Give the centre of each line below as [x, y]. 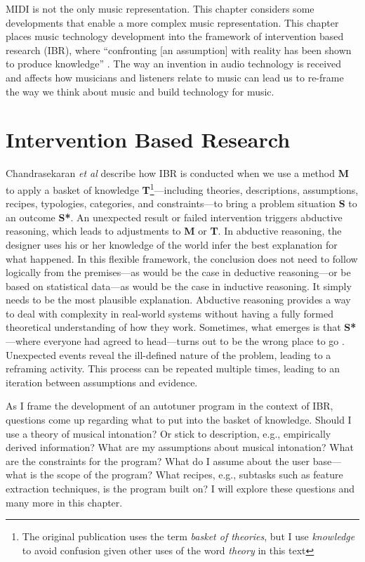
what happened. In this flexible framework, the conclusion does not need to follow [182, 258]
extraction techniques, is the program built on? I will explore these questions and [180, 488]
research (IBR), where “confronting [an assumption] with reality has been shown [179, 50]
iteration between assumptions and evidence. [102, 382]
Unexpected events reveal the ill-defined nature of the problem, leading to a [168, 354]
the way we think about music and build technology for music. [140, 91]
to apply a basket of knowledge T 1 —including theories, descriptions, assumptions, [182, 188]
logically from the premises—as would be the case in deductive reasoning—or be [178, 272]
